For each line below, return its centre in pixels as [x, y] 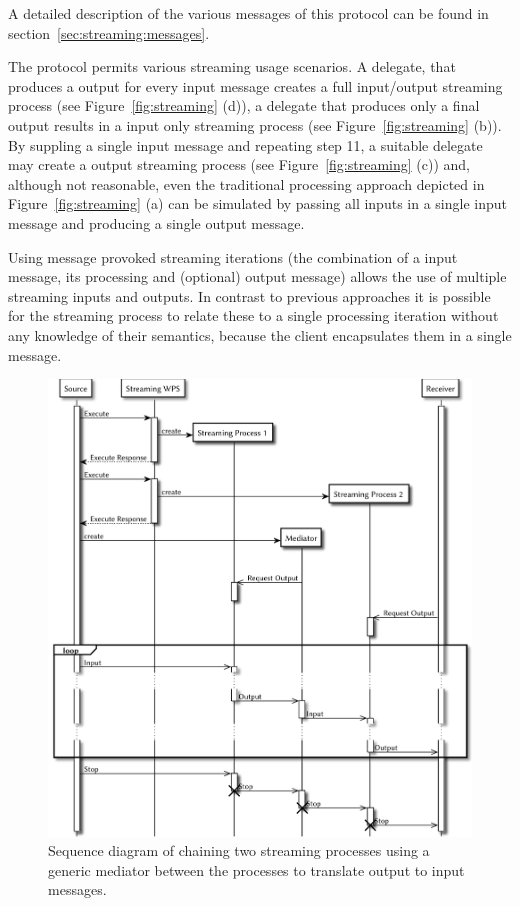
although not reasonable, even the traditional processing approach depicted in [246, 183]
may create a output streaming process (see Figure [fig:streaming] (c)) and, [239, 164]
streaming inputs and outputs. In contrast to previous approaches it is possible [249, 295]
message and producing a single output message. [156, 222]
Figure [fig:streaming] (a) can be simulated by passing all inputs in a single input [257, 203]
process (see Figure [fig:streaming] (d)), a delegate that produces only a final [244, 105]
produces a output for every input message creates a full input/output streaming [255, 85]
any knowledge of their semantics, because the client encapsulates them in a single [260, 334]
